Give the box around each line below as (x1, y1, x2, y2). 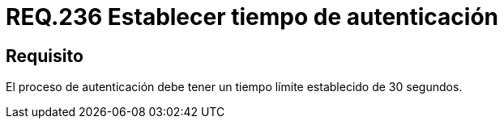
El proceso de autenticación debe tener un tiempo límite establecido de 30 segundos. (6, 80, 463, 94)
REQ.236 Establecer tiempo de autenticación (6, 3, 499, 31)
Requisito (6, 45, 83, 66)
